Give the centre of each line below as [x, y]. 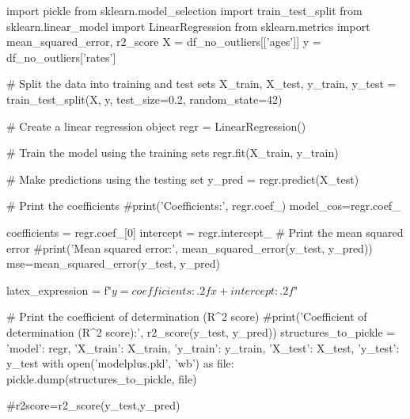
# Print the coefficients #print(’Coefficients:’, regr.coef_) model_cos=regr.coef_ [203, 206]
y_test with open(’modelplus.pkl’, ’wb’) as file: [120, 363]
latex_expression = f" [59, 289]
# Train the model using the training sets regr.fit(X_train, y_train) [173, 152]
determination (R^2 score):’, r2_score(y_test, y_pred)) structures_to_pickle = [201, 331]
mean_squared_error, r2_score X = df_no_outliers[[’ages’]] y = [164, 42]
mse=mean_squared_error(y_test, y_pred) [113, 263]
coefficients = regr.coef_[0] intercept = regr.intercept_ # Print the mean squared [205, 232]
